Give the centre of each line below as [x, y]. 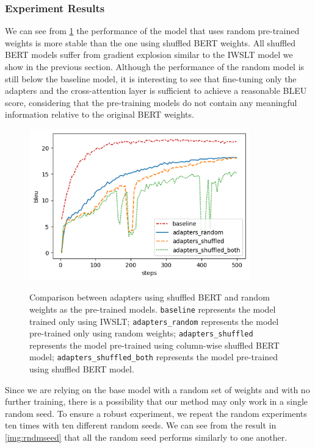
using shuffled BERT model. [82, 369]
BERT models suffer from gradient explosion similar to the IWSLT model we [149, 55]
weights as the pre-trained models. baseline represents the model [153, 309]
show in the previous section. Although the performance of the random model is [155, 66]
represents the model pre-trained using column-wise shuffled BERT [154, 345]
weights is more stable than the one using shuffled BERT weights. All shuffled [150, 42]
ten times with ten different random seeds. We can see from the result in [141, 425]
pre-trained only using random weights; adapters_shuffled [141, 333]
